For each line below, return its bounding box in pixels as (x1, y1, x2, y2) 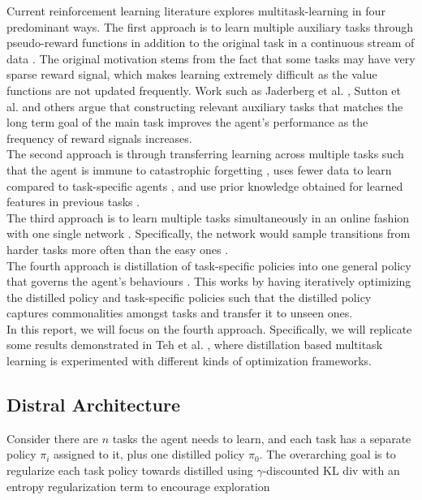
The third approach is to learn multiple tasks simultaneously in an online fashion (6, 209, 410, 226)
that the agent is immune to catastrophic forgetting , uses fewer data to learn (6, 161, 392, 178)
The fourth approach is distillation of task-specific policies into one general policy (6, 256, 411, 274)
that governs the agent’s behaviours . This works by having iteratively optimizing (6, 273, 411, 290)
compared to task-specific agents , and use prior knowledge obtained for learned (6, 177, 403, 194)
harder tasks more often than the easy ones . (6, 240, 229, 257)
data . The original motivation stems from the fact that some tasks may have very (6, 50, 416, 67)
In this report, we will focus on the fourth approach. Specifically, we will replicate (6, 320, 412, 337)
